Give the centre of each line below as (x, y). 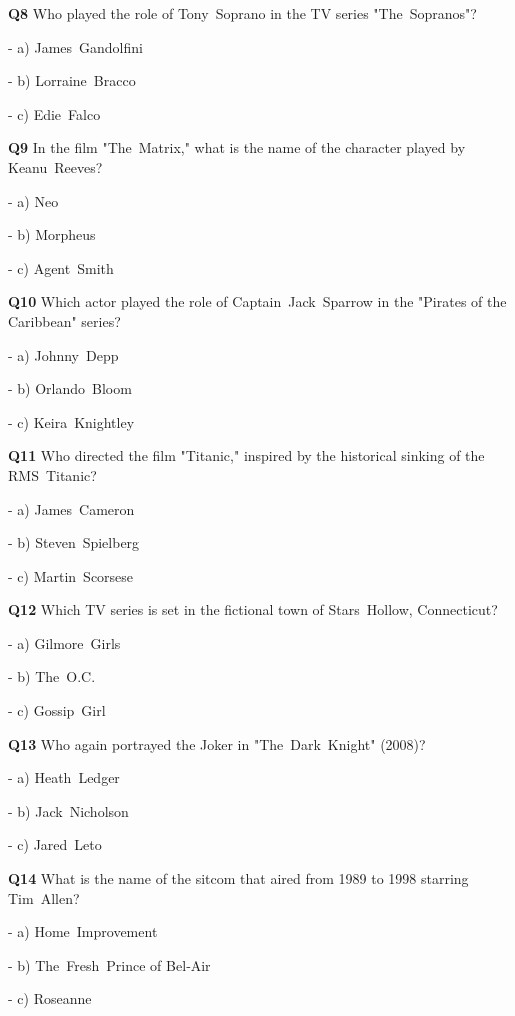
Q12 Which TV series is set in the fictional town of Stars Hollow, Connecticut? (253, 609)
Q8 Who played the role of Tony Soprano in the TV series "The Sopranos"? (242, 13)
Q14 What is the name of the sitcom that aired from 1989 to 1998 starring (238, 878)
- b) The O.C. (52, 676)
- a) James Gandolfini (75, 46)
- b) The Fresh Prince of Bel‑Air (109, 964)
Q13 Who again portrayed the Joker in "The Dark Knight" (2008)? (217, 743)
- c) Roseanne (50, 998)
